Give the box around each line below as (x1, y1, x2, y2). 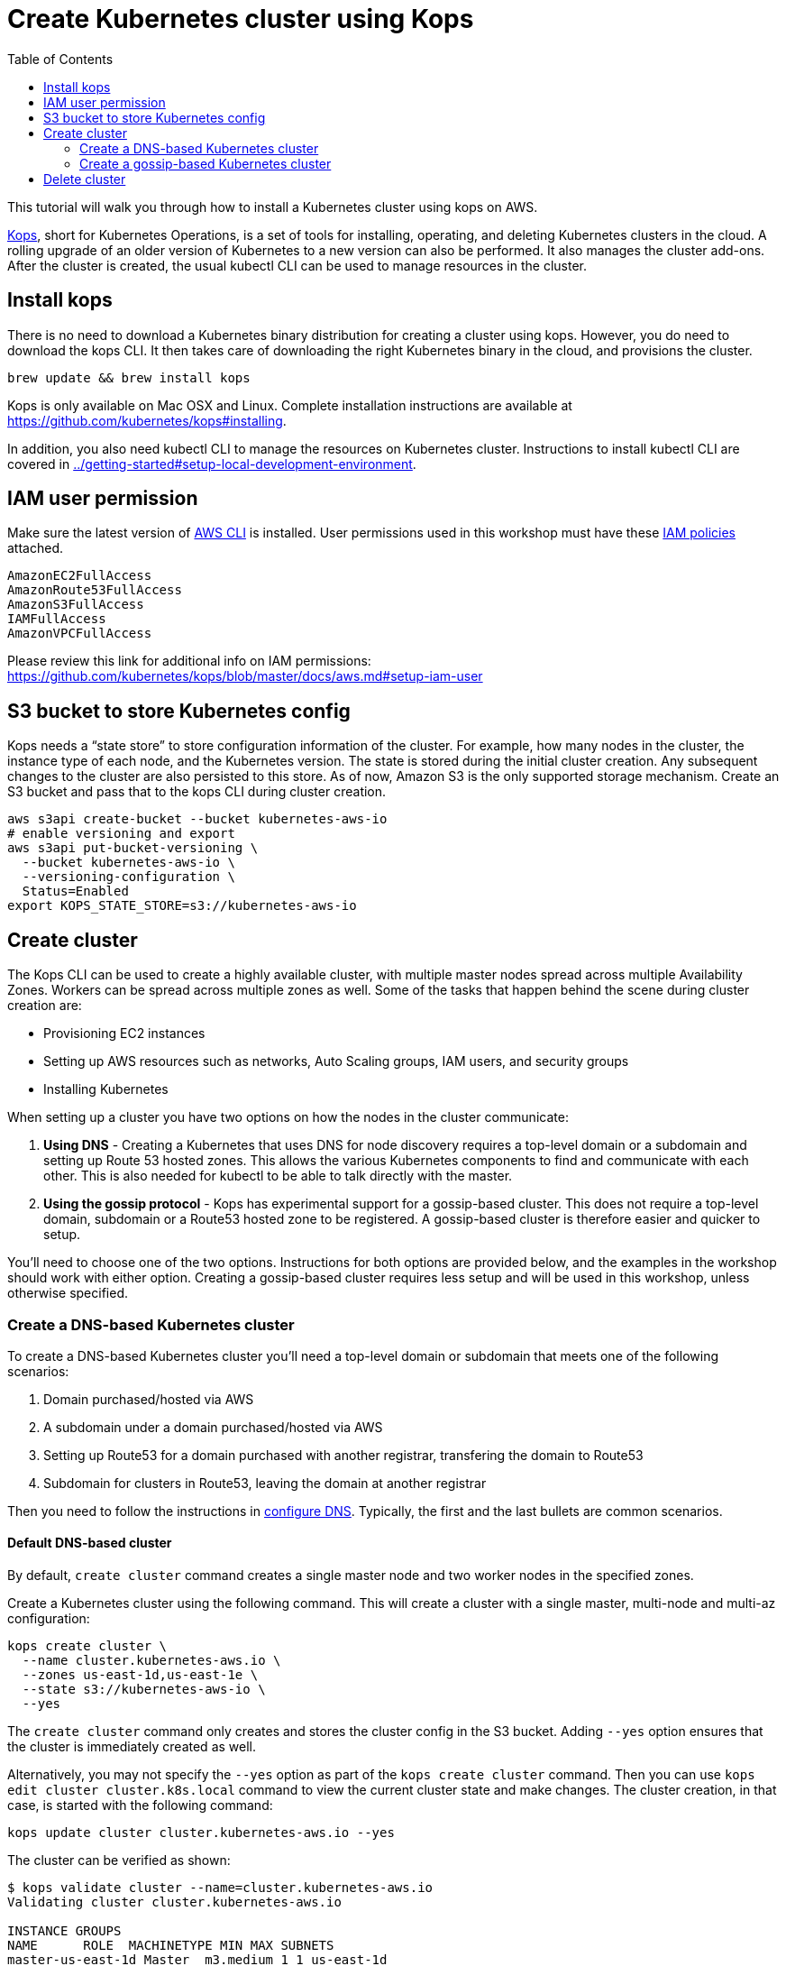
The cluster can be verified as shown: (7, 1852, 231, 1869)
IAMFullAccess (7, 611, 106, 627)
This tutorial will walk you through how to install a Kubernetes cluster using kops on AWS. (7, 198, 538, 215)
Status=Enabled (22, 884, 129, 899)
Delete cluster (43, 170, 126, 187)
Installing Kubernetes (43, 1081, 169, 1098)
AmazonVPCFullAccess (7, 626, 152, 641)
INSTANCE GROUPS (7, 1924, 122, 1939)
